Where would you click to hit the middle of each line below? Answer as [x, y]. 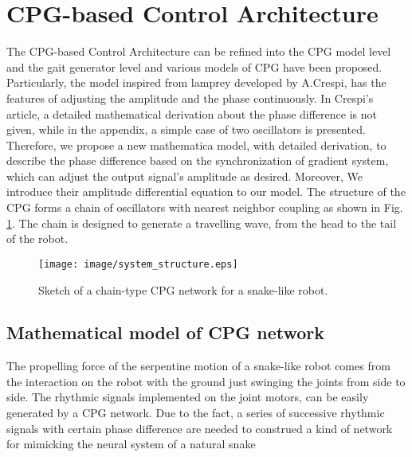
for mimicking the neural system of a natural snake [131, 444]
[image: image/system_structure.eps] [138, 264]
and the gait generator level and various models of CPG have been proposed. [194, 66]
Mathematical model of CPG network [166, 332]
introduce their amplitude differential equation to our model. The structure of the [206, 191]
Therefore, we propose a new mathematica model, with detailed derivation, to [196, 145]
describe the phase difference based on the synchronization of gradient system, [198, 160]
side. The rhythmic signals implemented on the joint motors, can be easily [188, 397]
